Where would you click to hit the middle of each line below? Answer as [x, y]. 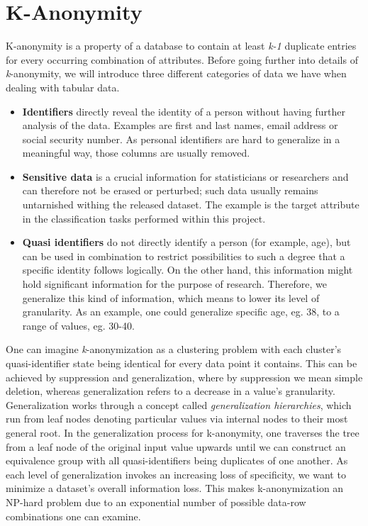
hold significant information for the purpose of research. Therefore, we [174, 284]
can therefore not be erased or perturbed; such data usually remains [170, 190]
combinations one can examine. [73, 516]
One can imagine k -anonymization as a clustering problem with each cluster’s [174, 349]
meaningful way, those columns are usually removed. [136, 153]
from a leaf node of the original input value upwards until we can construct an [176, 446]
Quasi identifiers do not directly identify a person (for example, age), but [186, 242]
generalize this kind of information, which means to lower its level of [171, 297]
